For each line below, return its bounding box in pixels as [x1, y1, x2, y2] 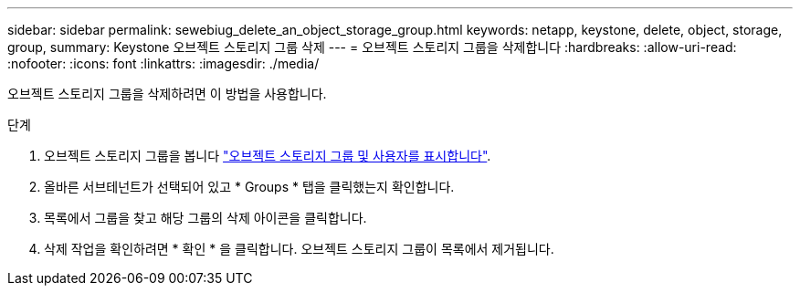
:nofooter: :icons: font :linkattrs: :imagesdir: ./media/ [7, 56, 320, 71]
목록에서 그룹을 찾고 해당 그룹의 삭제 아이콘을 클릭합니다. [44, 210, 367, 225]
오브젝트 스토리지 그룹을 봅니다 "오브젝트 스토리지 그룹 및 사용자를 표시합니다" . [44, 148, 491, 163]
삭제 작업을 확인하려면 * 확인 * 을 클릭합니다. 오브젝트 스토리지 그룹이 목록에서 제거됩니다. [44, 241, 554, 256]
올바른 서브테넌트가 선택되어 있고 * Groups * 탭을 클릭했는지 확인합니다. [44, 179, 455, 194]
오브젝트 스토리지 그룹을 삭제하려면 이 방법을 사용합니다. [7, 86, 327, 101]
